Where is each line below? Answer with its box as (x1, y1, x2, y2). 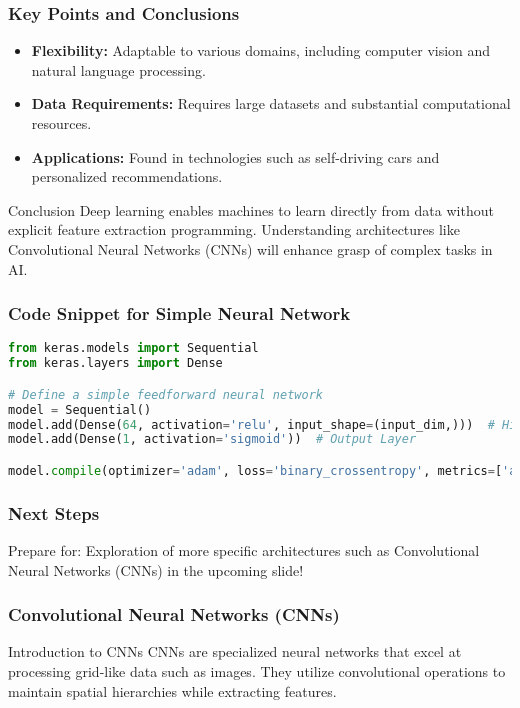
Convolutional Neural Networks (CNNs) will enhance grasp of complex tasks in (8, 238, 493, 259)
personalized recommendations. (31, 166, 223, 187)
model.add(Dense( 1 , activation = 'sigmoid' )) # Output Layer (8, 432, 417, 447)
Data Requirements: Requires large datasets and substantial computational (31, 93, 511, 114)
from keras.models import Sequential (8, 341, 259, 356)
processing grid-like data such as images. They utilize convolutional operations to (8, 661, 506, 682)
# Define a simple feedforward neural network (8, 387, 323, 402)
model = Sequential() (8, 402, 152, 417)
